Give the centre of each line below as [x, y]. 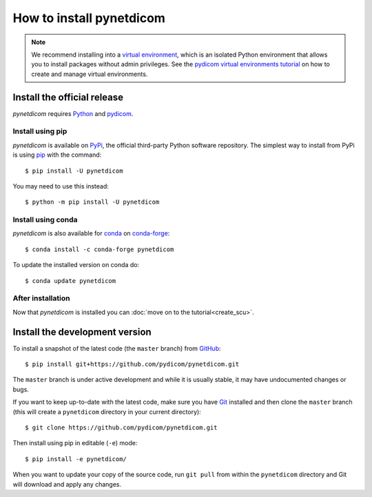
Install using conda [45, 220]
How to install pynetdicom [89, 18]
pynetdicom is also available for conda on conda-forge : [91, 233]
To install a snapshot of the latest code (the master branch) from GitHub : [117, 348]
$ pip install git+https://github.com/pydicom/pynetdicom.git [132, 364]
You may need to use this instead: [61, 186]
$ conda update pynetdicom [71, 281]
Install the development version [82, 332]
